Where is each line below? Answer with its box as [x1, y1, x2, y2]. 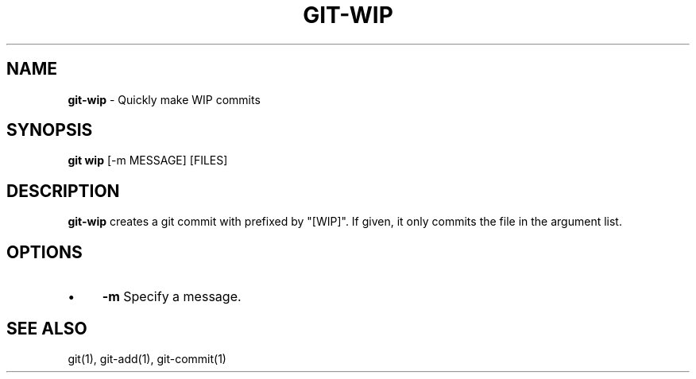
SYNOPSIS [6, 120, 93, 141]
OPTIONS [6, 242, 83, 262]
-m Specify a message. [102, 288, 242, 305]
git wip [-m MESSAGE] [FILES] [68, 153, 228, 168]
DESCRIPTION [6, 180, 120, 201]
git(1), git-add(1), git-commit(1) [68, 351, 226, 365]
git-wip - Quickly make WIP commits [68, 92, 261, 106]
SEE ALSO [6, 318, 87, 338]
